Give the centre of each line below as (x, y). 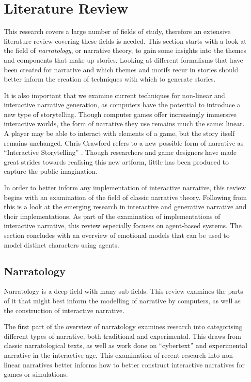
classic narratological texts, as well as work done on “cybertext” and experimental (126, 345)
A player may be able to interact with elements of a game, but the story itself (119, 133)
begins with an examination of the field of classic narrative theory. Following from (125, 197)
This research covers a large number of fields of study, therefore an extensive (117, 31)
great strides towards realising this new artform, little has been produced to (116, 161)
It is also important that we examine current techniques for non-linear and (115, 95)
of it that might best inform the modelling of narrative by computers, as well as (122, 300)
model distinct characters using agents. (62, 244)
